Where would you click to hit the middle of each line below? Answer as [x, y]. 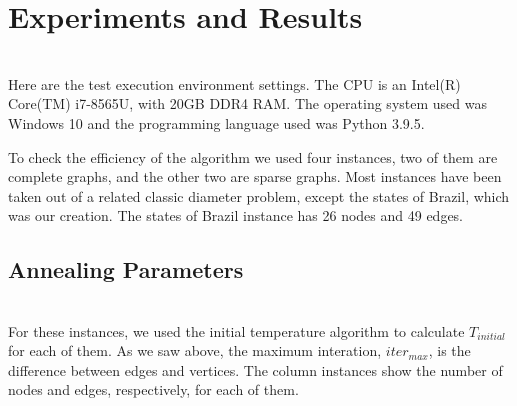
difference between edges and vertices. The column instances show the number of [255, 369]
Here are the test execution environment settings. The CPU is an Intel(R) [234, 83]
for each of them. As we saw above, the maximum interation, [195, 350]
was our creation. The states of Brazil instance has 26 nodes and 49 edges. [236, 215]
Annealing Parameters [126, 269]
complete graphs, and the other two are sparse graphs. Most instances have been [255, 176]
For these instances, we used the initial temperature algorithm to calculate [236, 330]
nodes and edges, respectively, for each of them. [153, 389]
